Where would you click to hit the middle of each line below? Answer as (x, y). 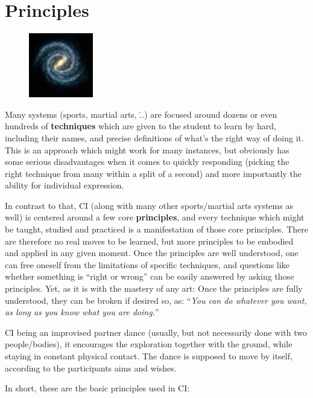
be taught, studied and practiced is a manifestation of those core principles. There (156, 229)
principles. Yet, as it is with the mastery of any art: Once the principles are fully (154, 288)
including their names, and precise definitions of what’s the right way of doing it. (154, 137)
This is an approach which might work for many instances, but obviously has (147, 149)
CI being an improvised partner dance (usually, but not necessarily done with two (156, 332)
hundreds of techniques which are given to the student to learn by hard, (141, 126)
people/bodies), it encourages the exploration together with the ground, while (149, 344)
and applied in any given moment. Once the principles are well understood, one (152, 253)
